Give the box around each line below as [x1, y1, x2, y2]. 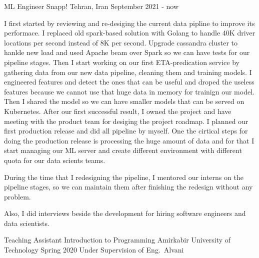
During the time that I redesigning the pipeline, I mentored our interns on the [4, 171, 243, 182]
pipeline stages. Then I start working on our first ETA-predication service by [4, 56, 239, 67]
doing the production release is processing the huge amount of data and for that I [4, 135, 254, 145]
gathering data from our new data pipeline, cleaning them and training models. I [4, 66, 252, 77]
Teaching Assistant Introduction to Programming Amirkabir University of [4, 234, 231, 245]
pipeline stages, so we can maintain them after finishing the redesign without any [4, 181, 253, 192]
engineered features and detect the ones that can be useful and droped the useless [4, 76, 254, 87]
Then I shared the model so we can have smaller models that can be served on [4, 96, 244, 106]
